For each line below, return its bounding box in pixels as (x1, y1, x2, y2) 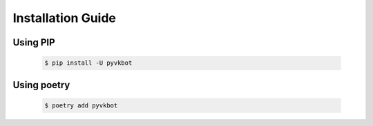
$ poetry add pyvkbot (44, 101, 118, 109)
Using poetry (12, 79, 70, 91)
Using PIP (12, 36, 55, 48)
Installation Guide (12, 10, 117, 25)
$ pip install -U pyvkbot (44, 59, 133, 67)
